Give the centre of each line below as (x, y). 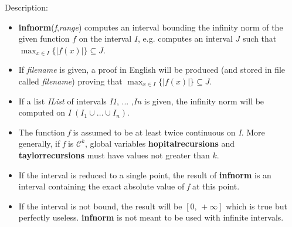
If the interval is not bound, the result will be (100, 206)
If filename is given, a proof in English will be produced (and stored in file (152, 70)
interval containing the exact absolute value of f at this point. (129, 186)
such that (260, 38)
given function (44, 38)
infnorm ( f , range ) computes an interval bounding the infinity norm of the (151, 27)
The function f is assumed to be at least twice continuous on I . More (142, 132)
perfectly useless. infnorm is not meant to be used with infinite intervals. (151, 217)
